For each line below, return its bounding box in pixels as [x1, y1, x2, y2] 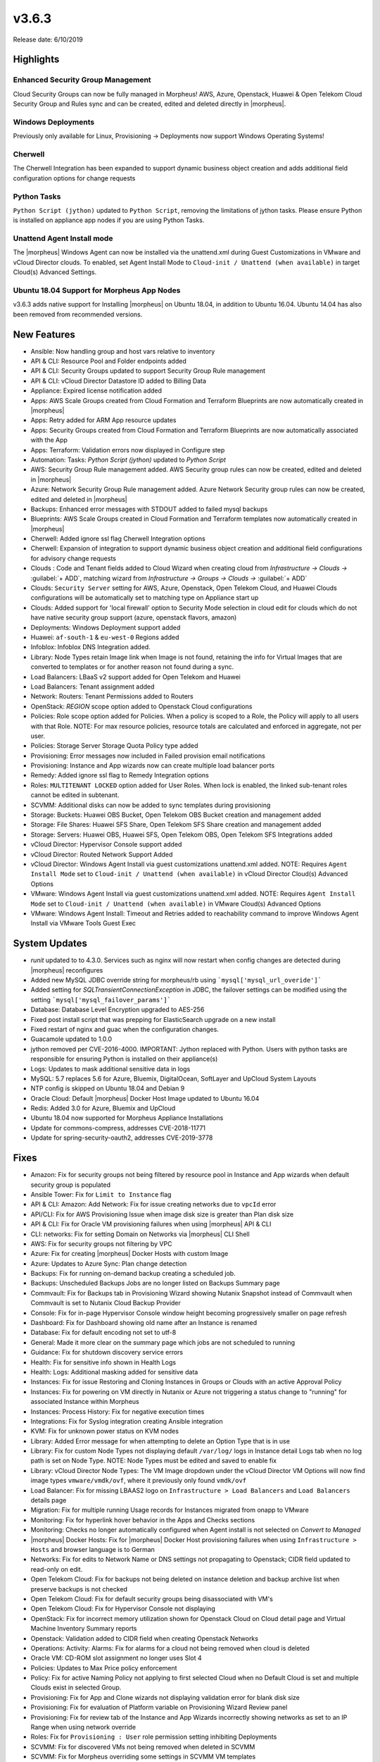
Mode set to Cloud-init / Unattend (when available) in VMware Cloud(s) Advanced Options [30, 899, 322, 908]
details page [30, 1496, 67, 1505]
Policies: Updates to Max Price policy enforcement [30, 1663, 177, 1672]
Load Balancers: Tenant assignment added [30, 682, 155, 691]
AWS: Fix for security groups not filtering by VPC [30, 1239, 172, 1247]
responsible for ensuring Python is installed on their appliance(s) [30, 1054, 218, 1064]
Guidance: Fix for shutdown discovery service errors [30, 1348, 183, 1357]
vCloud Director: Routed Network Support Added [30, 850, 173, 858]
